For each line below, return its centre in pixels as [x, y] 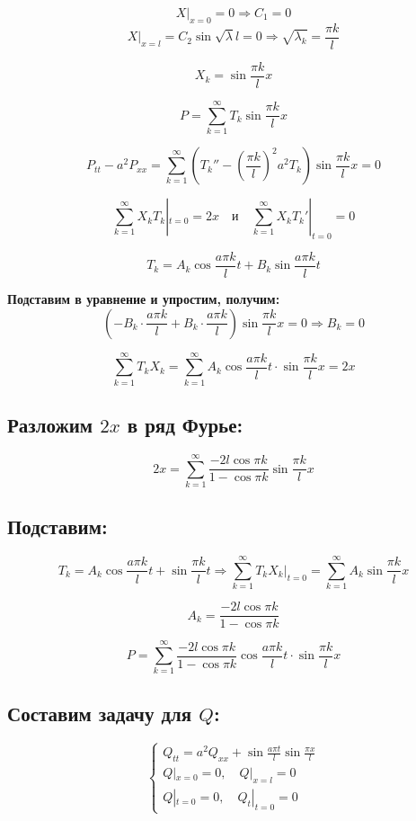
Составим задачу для [100, 713]
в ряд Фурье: [185, 425]
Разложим [50, 425]
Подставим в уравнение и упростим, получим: [144, 298]
